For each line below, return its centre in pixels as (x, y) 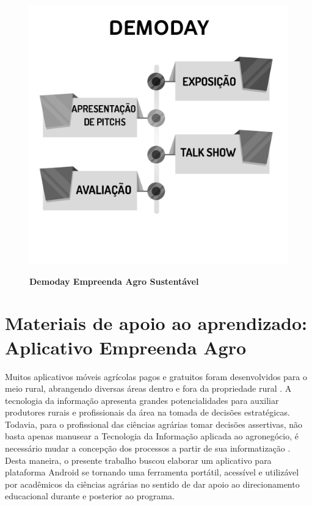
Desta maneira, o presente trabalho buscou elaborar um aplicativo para (138, 460)
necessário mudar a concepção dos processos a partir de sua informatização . (148, 448)
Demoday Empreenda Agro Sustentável (114, 281)
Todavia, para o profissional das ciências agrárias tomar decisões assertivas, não (154, 424)
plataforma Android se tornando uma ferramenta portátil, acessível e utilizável (152, 472)
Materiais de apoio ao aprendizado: (156, 323)
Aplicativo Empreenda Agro (126, 347)
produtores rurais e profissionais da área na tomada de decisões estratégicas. (147, 412)
